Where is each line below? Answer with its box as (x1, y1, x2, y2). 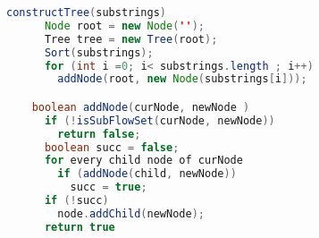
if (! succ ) (44, 194, 109, 208)
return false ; (57, 127, 141, 140)
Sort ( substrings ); (44, 46, 154, 59)
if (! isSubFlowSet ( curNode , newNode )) (44, 114, 275, 127)
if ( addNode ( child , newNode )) (57, 167, 237, 181)
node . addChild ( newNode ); (57, 207, 205, 220)
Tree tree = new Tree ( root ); (44, 32, 218, 46)
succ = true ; (70, 181, 147, 194)
